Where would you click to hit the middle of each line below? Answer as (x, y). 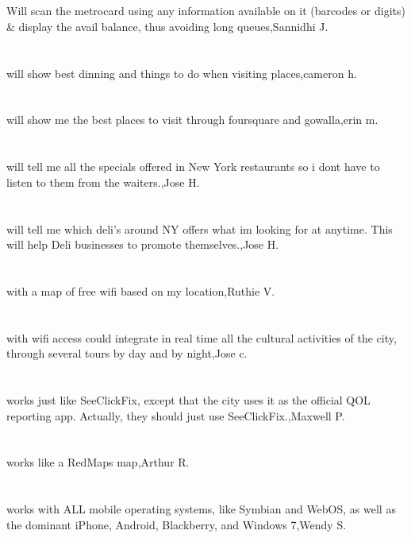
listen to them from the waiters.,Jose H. (103, 182)
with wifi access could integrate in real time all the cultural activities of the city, (202, 337)
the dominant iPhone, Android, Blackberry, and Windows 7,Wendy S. (177, 524)
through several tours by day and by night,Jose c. (127, 353)
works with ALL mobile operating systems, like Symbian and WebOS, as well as (201, 509)
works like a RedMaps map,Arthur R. (98, 462)
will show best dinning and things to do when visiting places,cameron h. (182, 73)
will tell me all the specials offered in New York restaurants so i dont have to (193, 166)
